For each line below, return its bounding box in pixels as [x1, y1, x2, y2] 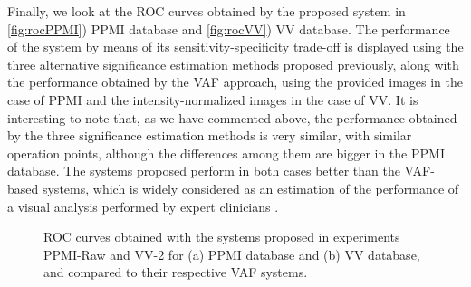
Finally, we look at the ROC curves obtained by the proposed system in [7, 2, 406, 20]
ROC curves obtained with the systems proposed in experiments [43, 227, 400, 246]
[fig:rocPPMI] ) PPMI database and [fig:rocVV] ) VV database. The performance [7, 19, 450, 38]
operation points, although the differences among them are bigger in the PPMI [7, 143, 445, 162]
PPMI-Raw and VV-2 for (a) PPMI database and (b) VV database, [43, 244, 420, 263]
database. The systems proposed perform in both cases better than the [7, 161, 400, 180]
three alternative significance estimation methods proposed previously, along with [7, 54, 459, 73]
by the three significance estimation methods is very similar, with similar [7, 126, 412, 145]
